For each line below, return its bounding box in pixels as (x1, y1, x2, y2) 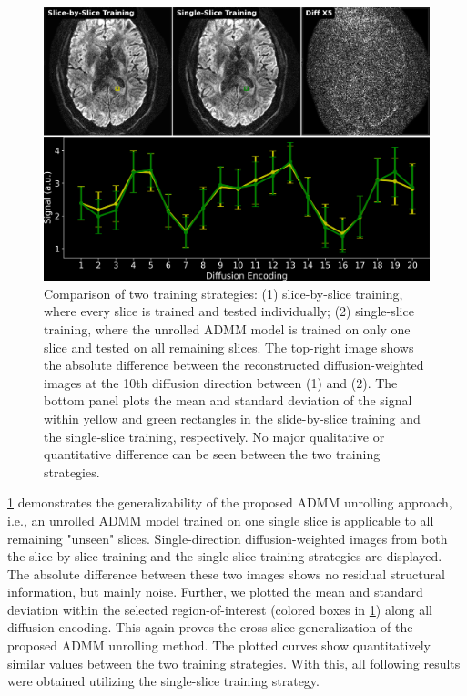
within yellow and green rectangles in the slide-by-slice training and (44, 408, 421, 427)
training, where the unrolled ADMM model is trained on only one (44, 319, 411, 338)
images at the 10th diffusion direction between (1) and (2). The (44, 373, 398, 392)
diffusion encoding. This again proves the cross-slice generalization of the (7, 618, 413, 637)
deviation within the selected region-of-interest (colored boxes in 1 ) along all (7, 599, 433, 619)
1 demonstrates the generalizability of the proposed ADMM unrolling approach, (7, 493, 452, 512)
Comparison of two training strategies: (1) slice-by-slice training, (44, 283, 403, 302)
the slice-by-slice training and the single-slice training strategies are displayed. (7, 547, 442, 566)
